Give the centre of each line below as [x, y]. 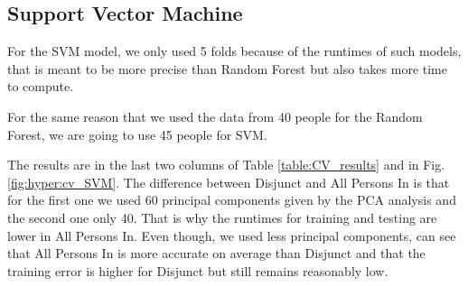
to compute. [41, 86]
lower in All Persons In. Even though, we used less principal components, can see [232, 235]
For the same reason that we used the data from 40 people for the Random [215, 116]
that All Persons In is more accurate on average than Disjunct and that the [216, 253]
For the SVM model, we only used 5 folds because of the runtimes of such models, [234, 51]
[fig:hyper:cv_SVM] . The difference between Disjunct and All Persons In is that [229, 182]
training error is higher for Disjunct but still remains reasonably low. [198, 270]
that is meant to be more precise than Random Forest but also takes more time [227, 68]
